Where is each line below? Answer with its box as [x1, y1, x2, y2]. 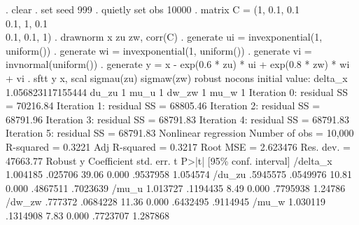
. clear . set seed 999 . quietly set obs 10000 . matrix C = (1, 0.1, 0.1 [6, 2, 300, 16]
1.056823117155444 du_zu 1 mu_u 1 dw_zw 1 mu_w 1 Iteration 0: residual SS [6, 84, 348, 99]
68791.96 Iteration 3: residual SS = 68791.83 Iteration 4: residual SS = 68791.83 [6, 111, 350, 126]
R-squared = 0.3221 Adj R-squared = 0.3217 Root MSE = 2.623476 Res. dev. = [6, 139, 351, 154]
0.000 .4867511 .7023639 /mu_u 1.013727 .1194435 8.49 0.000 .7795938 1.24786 [6, 180, 346, 195]
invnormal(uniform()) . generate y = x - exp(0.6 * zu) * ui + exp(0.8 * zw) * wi [6, 57, 350, 71]
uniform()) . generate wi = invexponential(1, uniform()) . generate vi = [6, 43, 312, 57]
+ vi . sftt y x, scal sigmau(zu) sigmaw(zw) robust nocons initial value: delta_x [6, 70, 348, 85]
